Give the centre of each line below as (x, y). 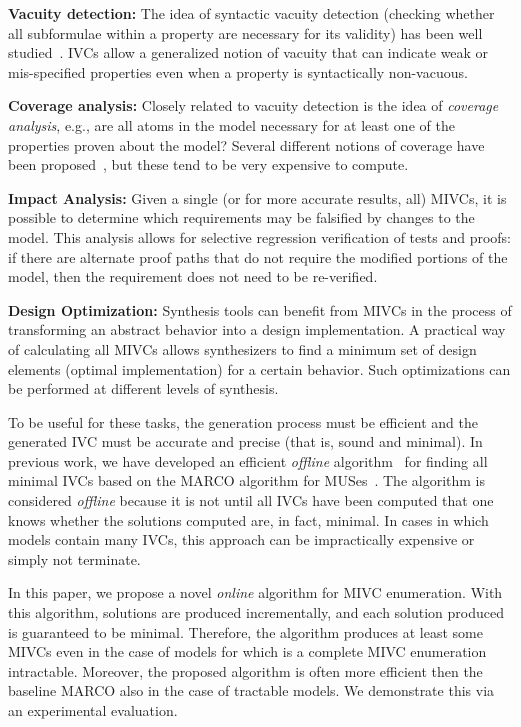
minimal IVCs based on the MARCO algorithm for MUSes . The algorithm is (246, 480)
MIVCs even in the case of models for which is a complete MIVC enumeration (247, 651)
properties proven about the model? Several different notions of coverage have (246, 144)
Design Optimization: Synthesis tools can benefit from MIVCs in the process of (260, 309)
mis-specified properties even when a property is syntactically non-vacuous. (238, 71)
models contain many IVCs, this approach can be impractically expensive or (241, 539)
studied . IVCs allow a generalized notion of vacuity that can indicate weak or (248, 52)
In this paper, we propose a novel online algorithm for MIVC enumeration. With (255, 592)
